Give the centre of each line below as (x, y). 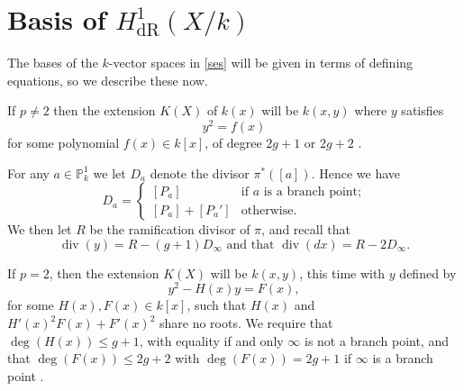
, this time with (342, 273)
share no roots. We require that (246, 323)
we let (109, 173)
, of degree (233, 142)
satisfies (423, 110)
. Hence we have (356, 173)
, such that (217, 305)
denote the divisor (200, 173)
